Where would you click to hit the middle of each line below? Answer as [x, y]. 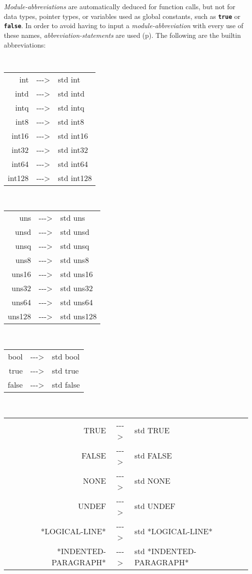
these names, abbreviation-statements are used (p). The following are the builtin [122, 35]
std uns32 [77, 288]
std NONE [152, 481]
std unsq [75, 246]
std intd [71, 93]
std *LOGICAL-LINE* [173, 531]
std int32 [73, 149]
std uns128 [79, 316]
